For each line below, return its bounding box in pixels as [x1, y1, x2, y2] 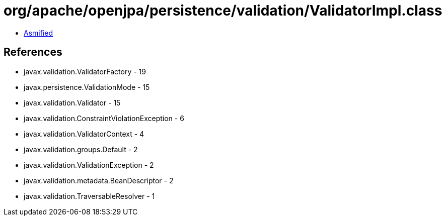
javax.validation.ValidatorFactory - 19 [24, 67, 146, 76]
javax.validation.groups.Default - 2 [24, 145, 138, 154]
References [4, 46, 62, 59]
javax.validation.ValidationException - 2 [24, 160, 154, 169]
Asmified [24, 28, 53, 37]
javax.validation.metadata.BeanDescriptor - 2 [24, 176, 174, 185]
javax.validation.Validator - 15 [24, 98, 121, 107]
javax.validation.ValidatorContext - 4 [24, 129, 144, 138]
